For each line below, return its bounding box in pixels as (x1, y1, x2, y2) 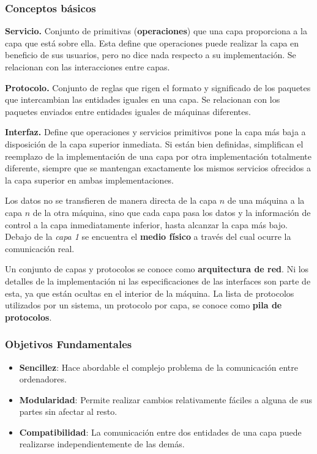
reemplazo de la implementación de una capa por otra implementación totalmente (5, 149, 311, 162)
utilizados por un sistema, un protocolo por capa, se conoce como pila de (5, 299, 282, 311)
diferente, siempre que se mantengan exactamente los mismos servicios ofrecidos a (5, 162, 311, 174)
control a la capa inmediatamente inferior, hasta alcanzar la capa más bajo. (5, 218, 288, 231)
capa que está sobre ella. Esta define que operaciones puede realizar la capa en (5, 36, 299, 49)
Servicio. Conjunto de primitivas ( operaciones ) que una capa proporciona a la (5, 24, 307, 37)
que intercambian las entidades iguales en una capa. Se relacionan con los (5, 93, 280, 106)
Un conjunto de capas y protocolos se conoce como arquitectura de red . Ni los (5, 262, 309, 275)
